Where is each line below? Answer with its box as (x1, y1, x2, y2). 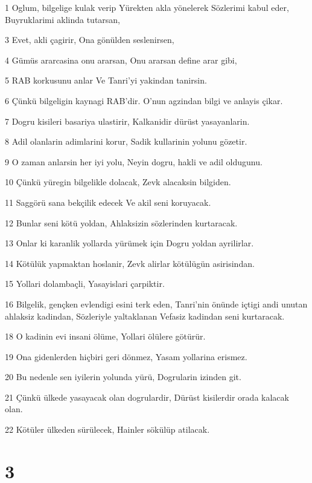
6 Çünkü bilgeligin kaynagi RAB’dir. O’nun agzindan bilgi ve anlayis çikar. (5, 94, 283, 107)
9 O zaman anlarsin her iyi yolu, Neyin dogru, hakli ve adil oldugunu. (5, 155, 263, 168)
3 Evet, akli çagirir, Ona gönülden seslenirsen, (5, 33, 174, 46)
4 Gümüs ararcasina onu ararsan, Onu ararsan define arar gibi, (5, 53, 237, 66)
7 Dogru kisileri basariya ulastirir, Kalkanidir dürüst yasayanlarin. (5, 114, 250, 127)
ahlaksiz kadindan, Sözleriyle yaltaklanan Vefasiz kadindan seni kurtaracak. (5, 309, 285, 322)
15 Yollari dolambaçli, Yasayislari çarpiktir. (5, 277, 165, 290)
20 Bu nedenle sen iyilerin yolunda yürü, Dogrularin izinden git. (5, 370, 241, 383)
